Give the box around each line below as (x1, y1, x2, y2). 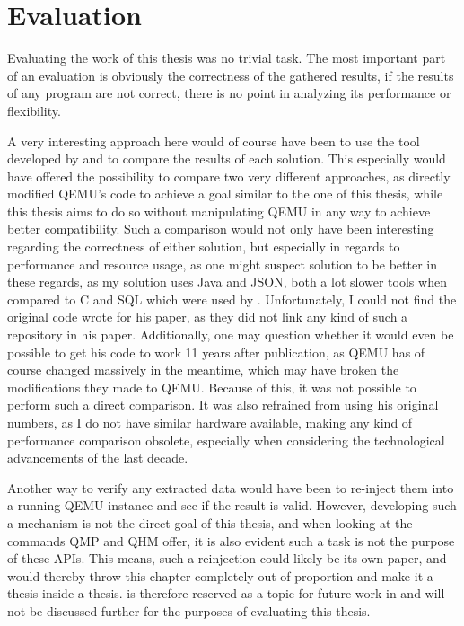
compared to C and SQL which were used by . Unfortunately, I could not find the (7, 289, 457, 308)
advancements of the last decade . (7, 448, 188, 467)
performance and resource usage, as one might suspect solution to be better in (7, 254, 437, 273)
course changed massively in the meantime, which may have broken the (7, 360, 399, 379)
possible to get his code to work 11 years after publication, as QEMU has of (7, 342, 425, 361)
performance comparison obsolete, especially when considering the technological (7, 430, 445, 449)
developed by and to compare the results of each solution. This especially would (7, 149, 446, 168)
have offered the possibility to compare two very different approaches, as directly (7, 166, 451, 185)
